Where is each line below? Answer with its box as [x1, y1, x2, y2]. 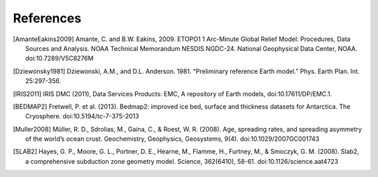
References [13, 10, 82, 26]
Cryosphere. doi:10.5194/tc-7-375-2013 [25, 112, 139, 121]
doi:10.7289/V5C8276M [25, 54, 94, 63]
